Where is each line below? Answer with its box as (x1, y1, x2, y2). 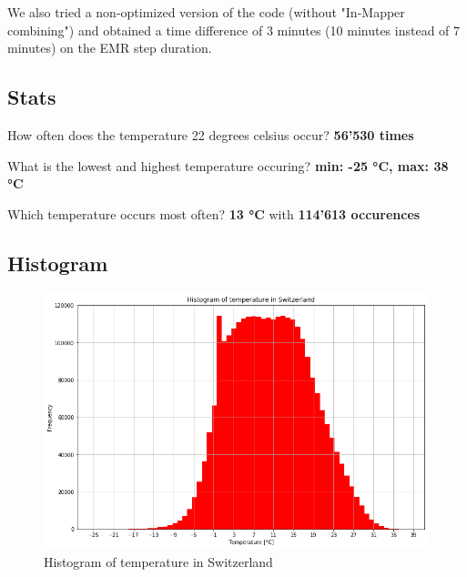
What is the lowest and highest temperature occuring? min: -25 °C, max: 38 (7, 156, 449, 175)
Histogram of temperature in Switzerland (44, 552, 273, 572)
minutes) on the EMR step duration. (7, 38, 212, 57)
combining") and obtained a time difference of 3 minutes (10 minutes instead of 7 (7, 20, 461, 39)
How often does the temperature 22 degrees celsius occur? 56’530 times (7, 125, 414, 144)
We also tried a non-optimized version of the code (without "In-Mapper (7, 3, 405, 21)
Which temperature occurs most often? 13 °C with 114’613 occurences (7, 204, 421, 223)
